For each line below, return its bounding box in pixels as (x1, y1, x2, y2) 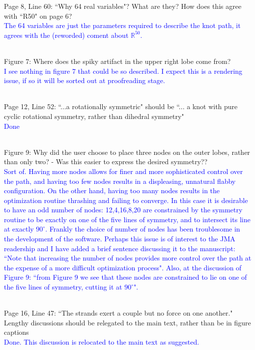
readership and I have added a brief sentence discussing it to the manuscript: (4, 243, 235, 253)
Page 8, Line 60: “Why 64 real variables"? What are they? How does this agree (4, 1, 242, 11)
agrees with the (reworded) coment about (4, 29, 129, 40)
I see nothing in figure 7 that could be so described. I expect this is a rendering (4, 65, 243, 76)
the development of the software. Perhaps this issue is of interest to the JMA (4, 233, 235, 244)
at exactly (4, 224, 34, 234)
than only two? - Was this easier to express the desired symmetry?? (4, 156, 208, 167)
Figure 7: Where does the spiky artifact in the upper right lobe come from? (4, 56, 231, 66)
